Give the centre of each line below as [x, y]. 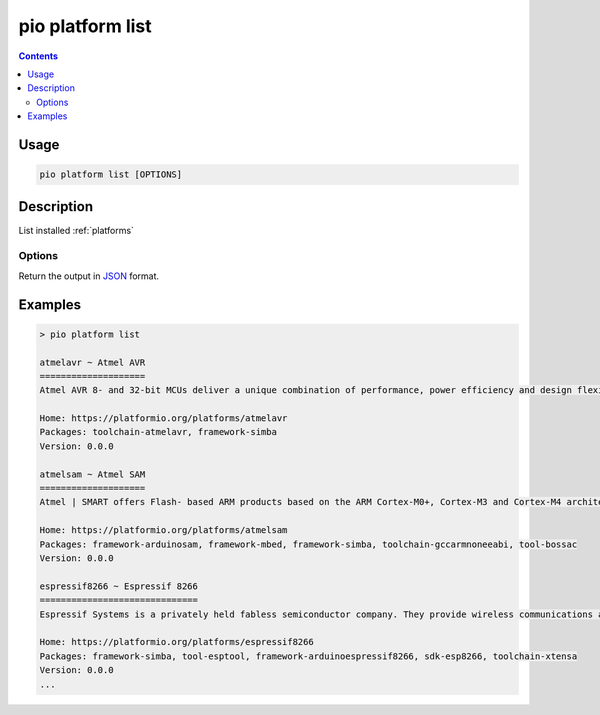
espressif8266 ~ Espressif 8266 [119, 586]
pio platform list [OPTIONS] [111, 174]
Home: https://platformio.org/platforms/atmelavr [163, 418]
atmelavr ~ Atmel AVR [92, 362]
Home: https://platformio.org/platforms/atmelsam [163, 530]
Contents [38, 56]
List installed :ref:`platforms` [76, 230]
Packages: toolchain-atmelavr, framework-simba [158, 432]
